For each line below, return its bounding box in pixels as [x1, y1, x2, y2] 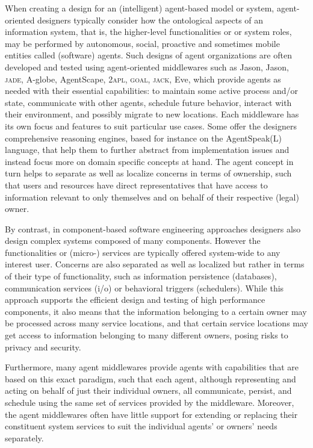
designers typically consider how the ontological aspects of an [37, 13, 264, 26]
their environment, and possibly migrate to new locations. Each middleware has [5, 108, 299, 120]
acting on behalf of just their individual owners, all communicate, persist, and [5, 384, 292, 397]
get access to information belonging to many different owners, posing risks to [5, 329, 288, 341]
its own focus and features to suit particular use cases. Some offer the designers [5, 119, 297, 132]
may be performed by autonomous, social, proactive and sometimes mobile [5, 37, 280, 49]
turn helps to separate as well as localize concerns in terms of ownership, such [5, 167, 292, 179]
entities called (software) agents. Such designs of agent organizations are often [5, 49, 292, 61]
